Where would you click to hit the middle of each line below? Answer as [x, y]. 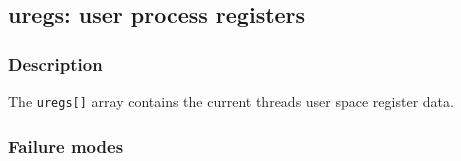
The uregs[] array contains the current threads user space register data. [231, 101]
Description [55, 63]
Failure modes [66, 145]
